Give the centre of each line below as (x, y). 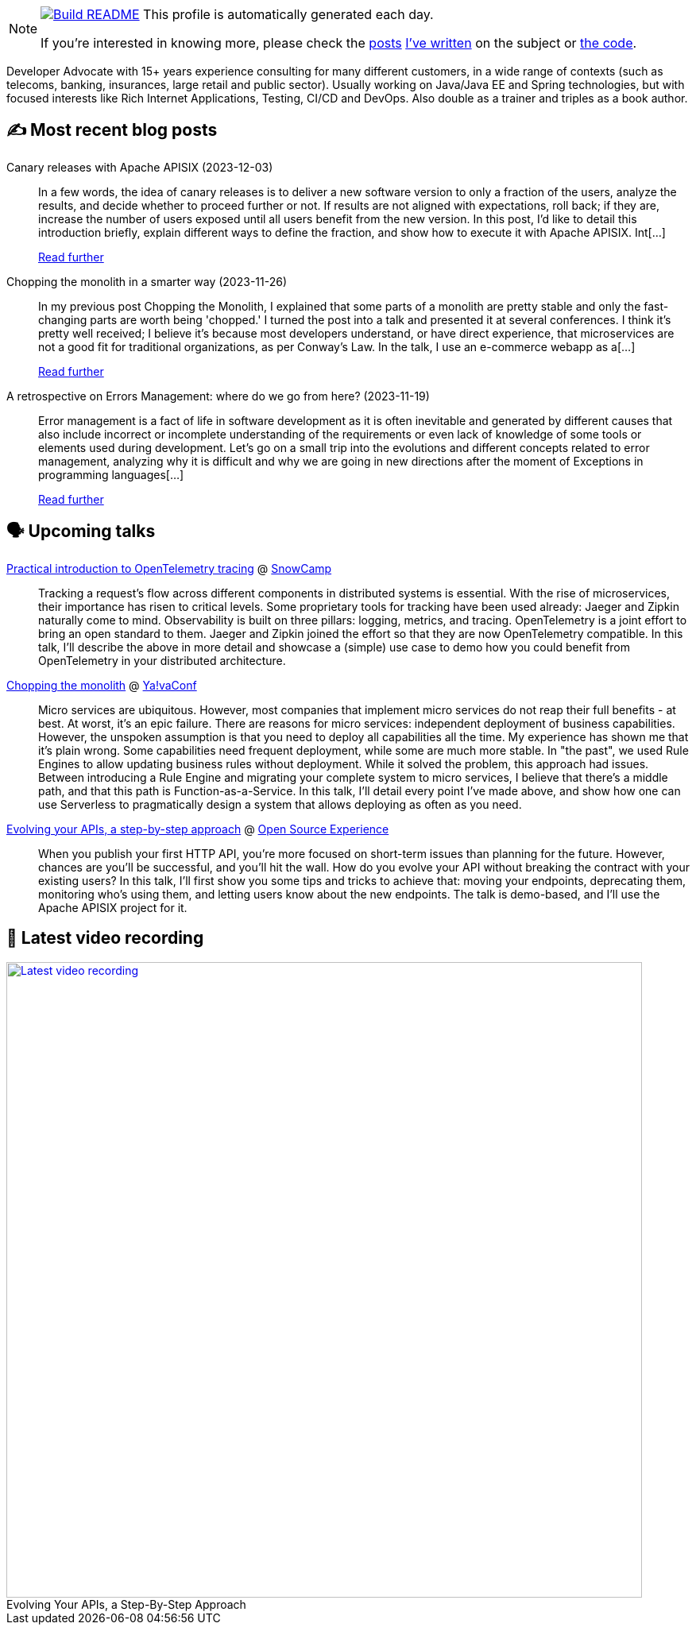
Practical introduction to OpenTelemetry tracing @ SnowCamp (169, 568)
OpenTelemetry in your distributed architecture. (162, 660)
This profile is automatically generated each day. (288, 14)
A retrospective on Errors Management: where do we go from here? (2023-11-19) (218, 396)
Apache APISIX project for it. (113, 907)
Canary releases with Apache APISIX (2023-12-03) (140, 167)
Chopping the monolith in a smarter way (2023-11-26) (147, 281)
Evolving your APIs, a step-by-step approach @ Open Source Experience (198, 829)
